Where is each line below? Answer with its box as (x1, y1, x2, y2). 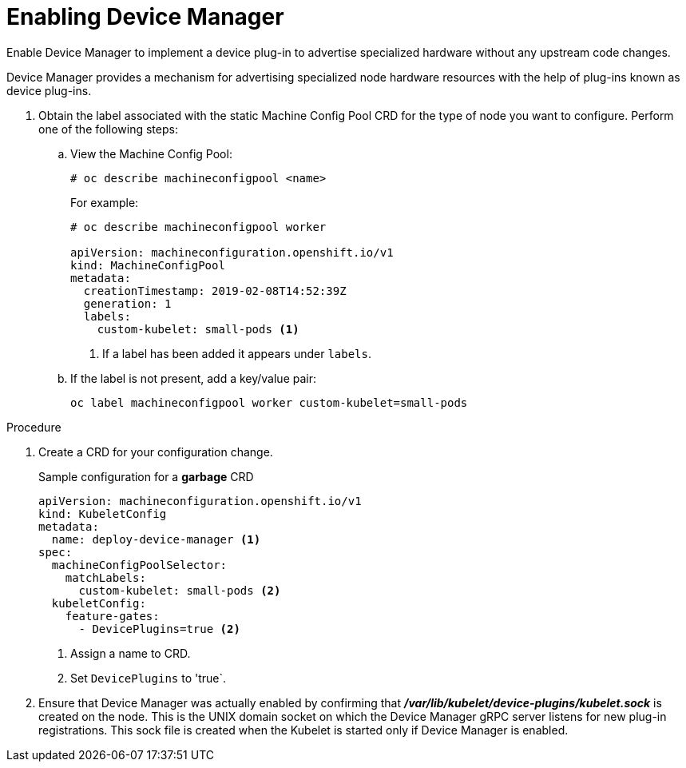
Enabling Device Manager (6, 3, 284, 30)
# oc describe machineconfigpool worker (70, 220, 327, 233)
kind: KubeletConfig (38, 507, 167, 520)
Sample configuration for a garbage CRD (38, 469, 254, 483)
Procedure (6, 420, 61, 434)
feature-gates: (65, 609, 160, 623)
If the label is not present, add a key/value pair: (70, 371, 317, 385)
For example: (70, 195, 139, 209)
